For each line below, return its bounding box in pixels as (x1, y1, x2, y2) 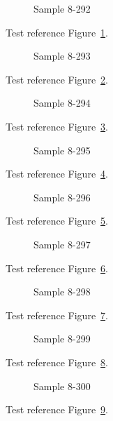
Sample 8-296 (33, 189, 91, 204)
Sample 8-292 (33, 1, 91, 15)
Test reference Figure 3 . (6, 119, 108, 133)
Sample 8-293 (33, 48, 91, 63)
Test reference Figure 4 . (6, 166, 108, 181)
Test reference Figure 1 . (6, 25, 108, 39)
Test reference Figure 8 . (6, 354, 108, 369)
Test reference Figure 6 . (6, 260, 108, 275)
